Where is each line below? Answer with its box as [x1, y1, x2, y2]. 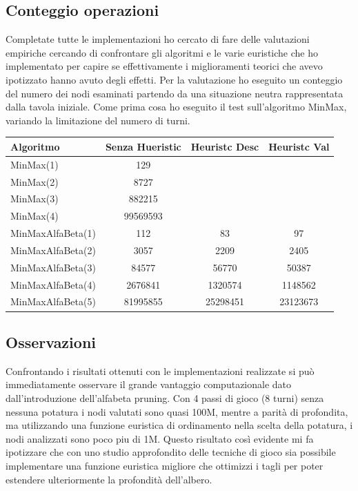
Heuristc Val [268, 139, 330, 153]
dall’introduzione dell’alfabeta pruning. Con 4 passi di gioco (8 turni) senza [6, 390, 324, 405]
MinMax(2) [10, 174, 59, 189]
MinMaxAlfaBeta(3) [10, 260, 96, 274]
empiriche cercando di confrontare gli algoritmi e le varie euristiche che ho [6, 45, 318, 59]
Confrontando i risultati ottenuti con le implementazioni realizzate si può [6, 363, 315, 378]
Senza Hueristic [105, 139, 181, 153]
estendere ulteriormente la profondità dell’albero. [6, 472, 212, 486]
